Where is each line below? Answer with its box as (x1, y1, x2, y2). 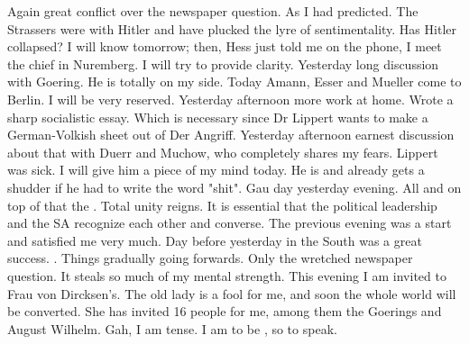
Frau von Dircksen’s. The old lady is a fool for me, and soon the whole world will (7, 284, 456, 303)
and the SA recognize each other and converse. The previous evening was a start (7, 213, 452, 232)
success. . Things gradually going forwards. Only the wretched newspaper (7, 249, 413, 267)
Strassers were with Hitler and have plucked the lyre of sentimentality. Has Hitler (7, 19, 456, 38)
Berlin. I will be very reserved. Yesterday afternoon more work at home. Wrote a (7, 89, 454, 108)
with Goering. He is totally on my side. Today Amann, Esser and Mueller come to (7, 72, 462, 91)
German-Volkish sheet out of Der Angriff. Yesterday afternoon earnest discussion (7, 125, 455, 144)
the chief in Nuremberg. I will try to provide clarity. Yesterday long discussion (7, 54, 439, 73)
